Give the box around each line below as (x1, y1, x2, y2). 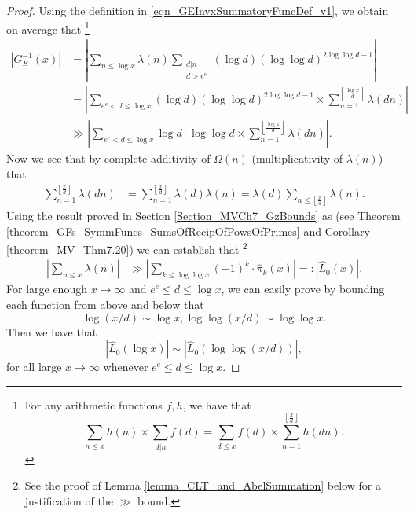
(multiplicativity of (251, 150, 343, 167)
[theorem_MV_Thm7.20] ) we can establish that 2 (6, 239, 247, 257)
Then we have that (6, 323, 97, 340)
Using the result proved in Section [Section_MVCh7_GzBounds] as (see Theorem (6, 207, 401, 223)
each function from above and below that (6, 296, 204, 313)
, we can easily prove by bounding (221, 281, 385, 297)
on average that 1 (6, 18, 90, 37)
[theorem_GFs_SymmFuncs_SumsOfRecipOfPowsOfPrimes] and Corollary (6, 222, 370, 239)
